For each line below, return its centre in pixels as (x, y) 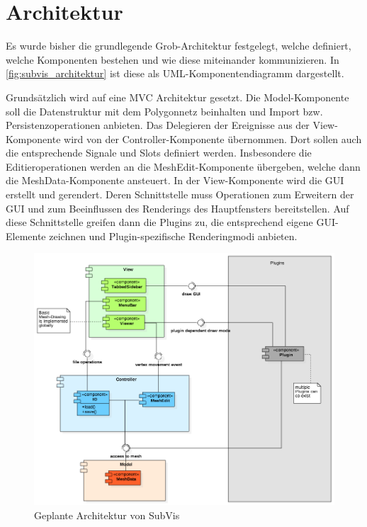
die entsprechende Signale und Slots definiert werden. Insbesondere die (159, 153)
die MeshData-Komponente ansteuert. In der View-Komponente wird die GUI (175, 180)
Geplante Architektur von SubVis (107, 515)
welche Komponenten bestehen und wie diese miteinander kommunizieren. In (173, 59)
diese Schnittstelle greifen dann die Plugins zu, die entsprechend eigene (159, 222)
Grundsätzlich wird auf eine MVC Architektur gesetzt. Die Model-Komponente (177, 97)
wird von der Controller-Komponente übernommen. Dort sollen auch (213, 138)
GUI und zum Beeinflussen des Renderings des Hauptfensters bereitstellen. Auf (177, 208)
